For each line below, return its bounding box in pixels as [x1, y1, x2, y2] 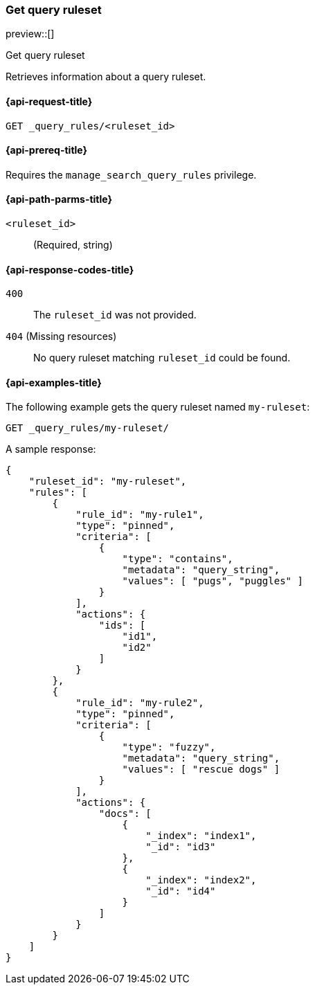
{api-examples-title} [6, 376, 102, 388]
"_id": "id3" [145, 841, 216, 853]
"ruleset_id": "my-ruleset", [28, 476, 187, 487]
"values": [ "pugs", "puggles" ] [122, 575, 303, 587]
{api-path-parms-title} [6, 193, 113, 206]
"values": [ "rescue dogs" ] [122, 764, 280, 775]
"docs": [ [98, 808, 152, 820]
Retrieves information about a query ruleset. [6, 71, 206, 83]
